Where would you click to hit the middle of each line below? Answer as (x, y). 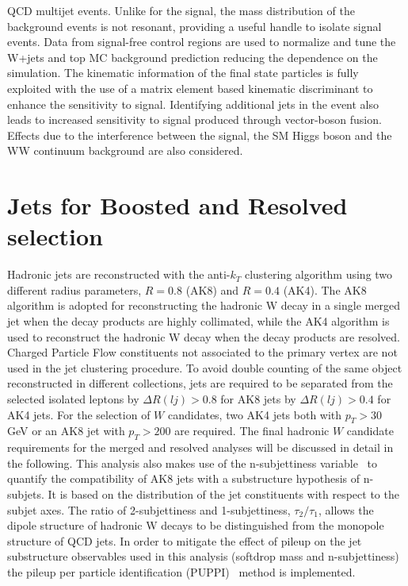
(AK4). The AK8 (325, 289)
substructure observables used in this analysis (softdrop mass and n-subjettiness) (203, 556)
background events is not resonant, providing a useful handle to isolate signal (194, 26)
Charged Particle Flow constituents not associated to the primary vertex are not (202, 352)
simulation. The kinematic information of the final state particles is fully (183, 73)
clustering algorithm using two (318, 274)
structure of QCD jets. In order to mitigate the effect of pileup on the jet (185, 540)
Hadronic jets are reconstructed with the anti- (119, 274)
